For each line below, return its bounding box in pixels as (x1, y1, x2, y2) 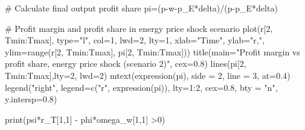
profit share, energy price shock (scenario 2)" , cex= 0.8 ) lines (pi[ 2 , (5, 57, 246, 70)
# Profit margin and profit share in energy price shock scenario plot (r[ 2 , (5, 22, 273, 34)
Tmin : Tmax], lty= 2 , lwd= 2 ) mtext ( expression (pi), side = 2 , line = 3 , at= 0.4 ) (5, 69, 291, 81)
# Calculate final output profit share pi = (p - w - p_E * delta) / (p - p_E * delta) (5, 2, 278, 14)
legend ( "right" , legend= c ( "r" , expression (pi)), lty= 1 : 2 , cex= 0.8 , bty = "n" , (5, 81, 278, 93)
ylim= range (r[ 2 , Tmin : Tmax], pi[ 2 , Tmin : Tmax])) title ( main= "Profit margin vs (5, 45, 300, 58)
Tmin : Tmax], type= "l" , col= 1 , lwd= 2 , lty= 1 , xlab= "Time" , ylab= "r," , (5, 34, 265, 46)
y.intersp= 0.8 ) (5, 93, 57, 105)
